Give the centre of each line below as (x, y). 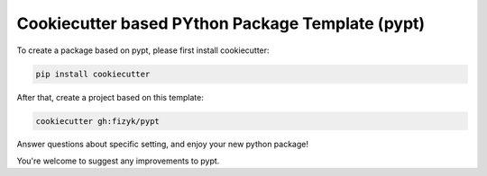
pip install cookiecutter (93, 74)
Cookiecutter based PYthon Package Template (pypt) (221, 23)
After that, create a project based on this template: (110, 97)
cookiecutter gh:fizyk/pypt (97, 121)
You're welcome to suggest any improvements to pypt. (118, 161)
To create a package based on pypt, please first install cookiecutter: (143, 50)
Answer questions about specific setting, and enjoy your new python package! (163, 145)
